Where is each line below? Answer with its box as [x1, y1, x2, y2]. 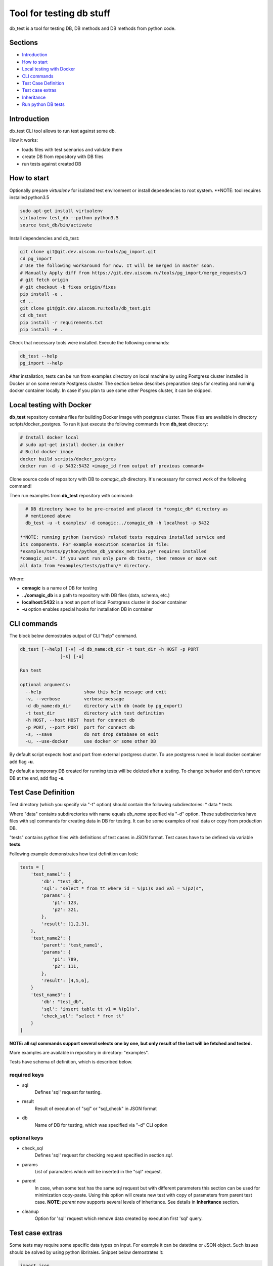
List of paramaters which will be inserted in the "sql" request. [34, 1168, 162, 1174]
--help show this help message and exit [25, 689, 167, 695]
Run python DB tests [22, 101, 65, 107]
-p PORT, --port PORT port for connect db [25, 724, 135, 730]
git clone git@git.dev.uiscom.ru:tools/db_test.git [20, 305, 151, 311]
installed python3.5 [9, 194, 50, 200]
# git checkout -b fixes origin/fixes [20, 284, 116, 290]
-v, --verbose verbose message [25, 696, 124, 701]
